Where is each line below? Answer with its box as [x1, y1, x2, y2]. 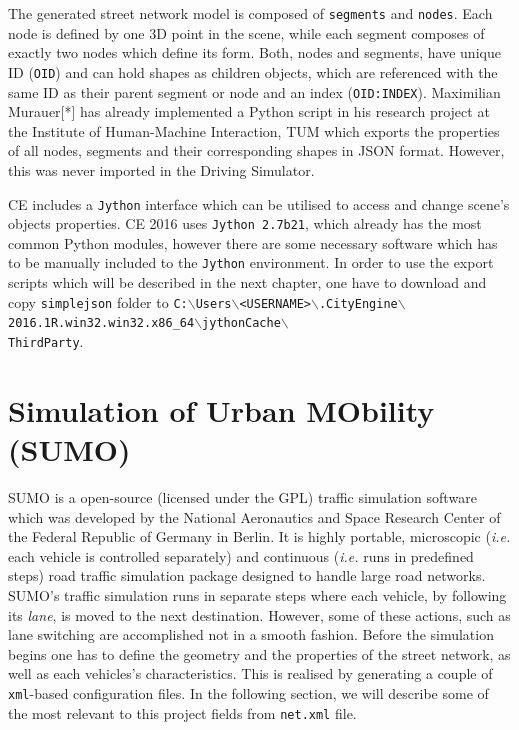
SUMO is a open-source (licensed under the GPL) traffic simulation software [8, 486, 477, 507]
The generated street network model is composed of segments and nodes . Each [8, 3, 493, 23]
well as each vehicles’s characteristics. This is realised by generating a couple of [8, 663, 493, 684]
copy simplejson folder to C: [8, 291, 188, 312]
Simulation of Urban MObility [8, 389, 435, 430]
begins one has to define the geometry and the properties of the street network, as [8, 643, 511, 664]
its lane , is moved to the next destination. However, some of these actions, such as [8, 604, 511, 625]
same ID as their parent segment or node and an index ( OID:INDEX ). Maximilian [8, 81, 501, 102]
